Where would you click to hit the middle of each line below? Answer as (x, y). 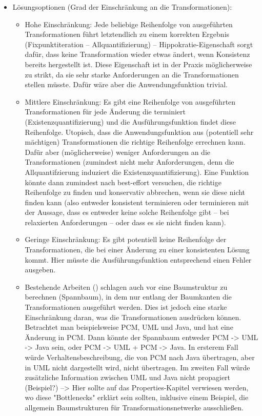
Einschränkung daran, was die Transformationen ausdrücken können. (133, 317)
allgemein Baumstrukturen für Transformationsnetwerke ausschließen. (134, 407)
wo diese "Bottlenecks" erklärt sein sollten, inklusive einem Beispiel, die (137, 397)
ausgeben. (40, 270)
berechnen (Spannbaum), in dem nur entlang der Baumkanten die (128, 297)
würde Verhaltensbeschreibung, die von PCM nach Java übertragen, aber (140, 357)
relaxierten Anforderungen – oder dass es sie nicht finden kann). (125, 222)
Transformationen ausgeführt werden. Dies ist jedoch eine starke (126, 307)
